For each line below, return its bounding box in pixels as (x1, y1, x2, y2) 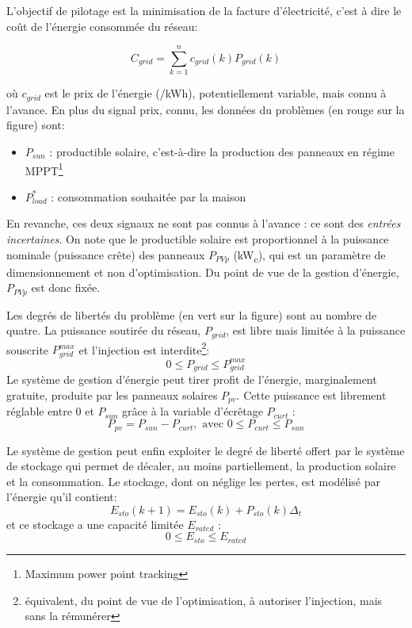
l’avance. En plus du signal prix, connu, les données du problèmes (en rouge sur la (6, 101, 405, 117)
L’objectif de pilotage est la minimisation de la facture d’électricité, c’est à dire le (6, 2, 402, 18)
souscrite (6, 341, 49, 358)
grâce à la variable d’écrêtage (122, 403, 263, 419)
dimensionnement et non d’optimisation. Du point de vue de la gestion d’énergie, (6, 263, 399, 280)
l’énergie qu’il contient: (6, 488, 117, 505)
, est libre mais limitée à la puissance (226, 322, 406, 339)
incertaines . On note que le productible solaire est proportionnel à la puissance (6, 230, 389, 247)
